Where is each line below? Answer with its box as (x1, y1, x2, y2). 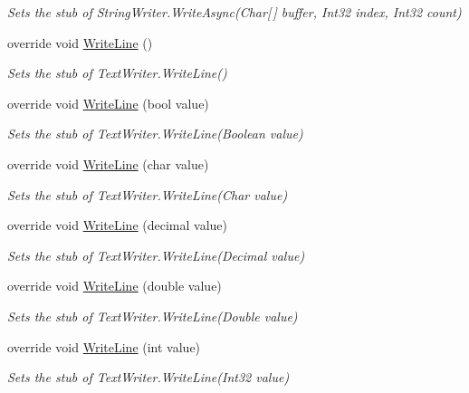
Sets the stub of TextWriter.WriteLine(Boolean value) (7, 124, 303, 143)
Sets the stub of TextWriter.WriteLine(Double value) (7, 306, 298, 325)
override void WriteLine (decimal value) (7, 216, 228, 235)
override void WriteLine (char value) (7, 154, 209, 173)
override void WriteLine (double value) (7, 276, 222, 295)
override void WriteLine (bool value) (7, 93, 209, 112)
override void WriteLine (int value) (7, 337, 201, 356)
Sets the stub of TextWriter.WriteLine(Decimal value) (7, 245, 305, 264)
